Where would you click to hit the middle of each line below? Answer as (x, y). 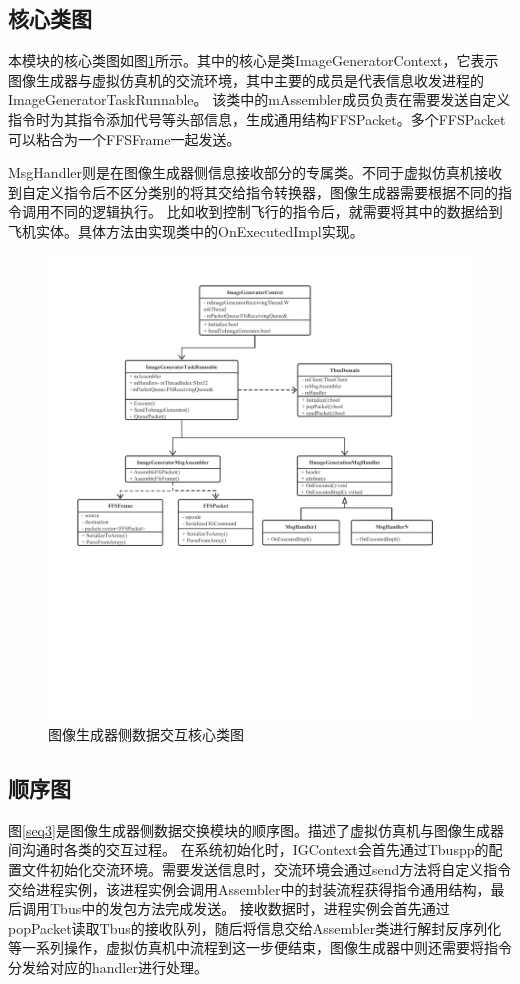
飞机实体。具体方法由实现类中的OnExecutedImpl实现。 (186, 230)
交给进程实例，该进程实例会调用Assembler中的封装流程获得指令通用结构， (249, 888)
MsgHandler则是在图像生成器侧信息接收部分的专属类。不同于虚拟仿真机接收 (255, 172)
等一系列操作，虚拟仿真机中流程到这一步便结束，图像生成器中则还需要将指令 (260, 947)
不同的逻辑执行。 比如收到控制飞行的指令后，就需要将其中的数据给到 (276, 211)
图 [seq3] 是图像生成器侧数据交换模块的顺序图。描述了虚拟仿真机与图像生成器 (256, 829)
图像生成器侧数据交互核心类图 (146, 733)
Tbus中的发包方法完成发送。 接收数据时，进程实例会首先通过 (249, 908)
